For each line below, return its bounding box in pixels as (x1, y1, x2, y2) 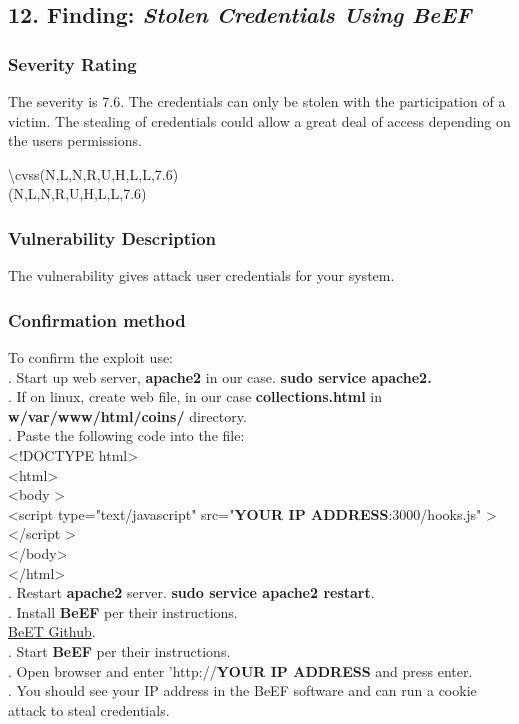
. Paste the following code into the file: (8, 425, 245, 446)
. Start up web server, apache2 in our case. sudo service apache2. (8, 366, 432, 387)
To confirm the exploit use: (8, 347, 174, 367)
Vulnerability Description (8, 225, 217, 250)
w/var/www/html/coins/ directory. (8, 405, 247, 426)
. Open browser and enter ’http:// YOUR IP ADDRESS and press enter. (8, 660, 473, 681)
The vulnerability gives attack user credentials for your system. (8, 265, 395, 286)
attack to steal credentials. (8, 699, 170, 720)
